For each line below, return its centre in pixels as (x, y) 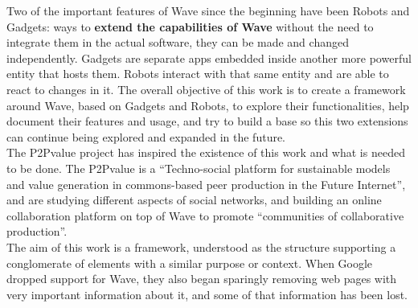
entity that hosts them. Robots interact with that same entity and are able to (198, 74)
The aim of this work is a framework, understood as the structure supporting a (201, 246)
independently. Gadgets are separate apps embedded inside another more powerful (209, 57)
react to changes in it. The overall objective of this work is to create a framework (206, 89)
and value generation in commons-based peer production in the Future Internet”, (206, 184)
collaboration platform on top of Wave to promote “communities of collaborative (205, 215)
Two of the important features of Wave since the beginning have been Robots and (208, 10)
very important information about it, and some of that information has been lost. (207, 294)
